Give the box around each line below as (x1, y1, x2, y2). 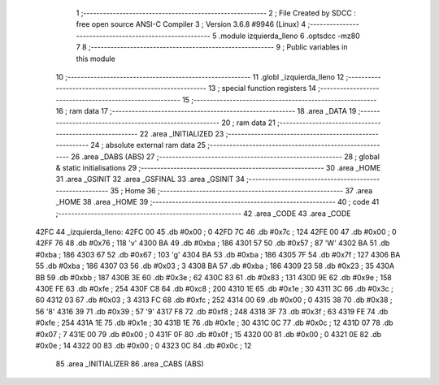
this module (76, 54, 115, 63)
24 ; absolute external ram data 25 (90, 141, 206, 150)
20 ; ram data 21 (220, 118, 276, 128)
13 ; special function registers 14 (208, 84, 317, 93)
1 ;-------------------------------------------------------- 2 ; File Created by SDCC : (76, 8, 357, 18)
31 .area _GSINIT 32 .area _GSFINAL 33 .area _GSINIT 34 (55, 175, 246, 184)
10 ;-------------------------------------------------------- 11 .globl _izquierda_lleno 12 (55, 71, 345, 81)
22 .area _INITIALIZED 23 (139, 128, 224, 138)
